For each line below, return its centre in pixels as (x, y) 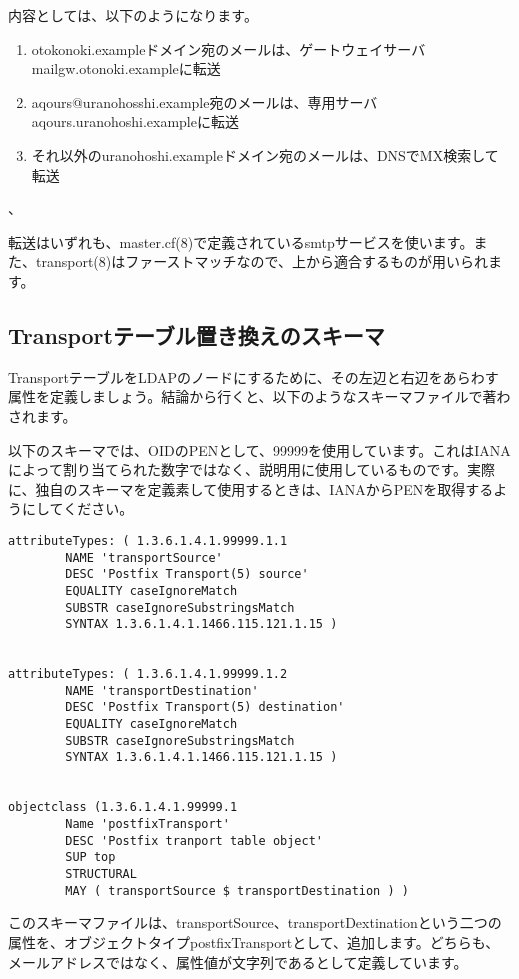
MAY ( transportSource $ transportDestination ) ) (237, 890)
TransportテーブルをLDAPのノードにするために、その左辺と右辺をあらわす (253, 376)
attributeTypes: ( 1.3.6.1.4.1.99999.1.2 (148, 674)
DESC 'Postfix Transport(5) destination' (205, 707)
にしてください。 (77, 508)
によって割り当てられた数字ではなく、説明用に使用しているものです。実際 (252, 469)
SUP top (90, 857)
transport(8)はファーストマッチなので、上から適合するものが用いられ (261, 261)
